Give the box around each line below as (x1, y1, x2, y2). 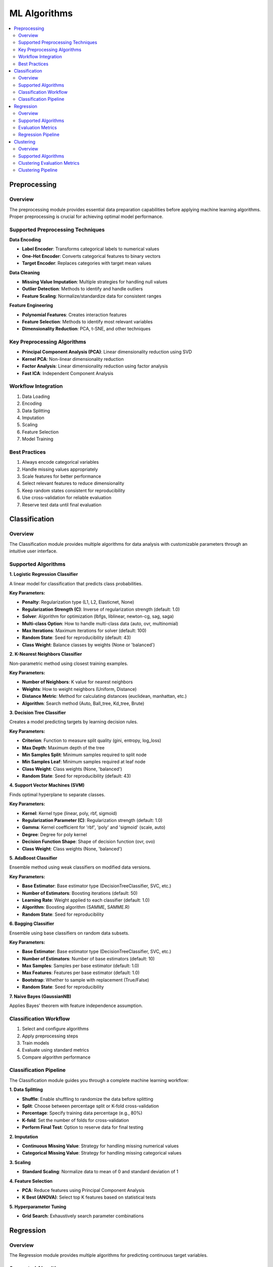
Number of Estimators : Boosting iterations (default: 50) (22, 890, 138, 896)
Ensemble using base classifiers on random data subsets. (9, 930, 129, 936)
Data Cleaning (9, 269, 40, 276)
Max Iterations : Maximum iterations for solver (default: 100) (22, 627, 147, 633)
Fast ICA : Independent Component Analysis (22, 370, 114, 376)
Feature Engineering (9, 302, 53, 309)
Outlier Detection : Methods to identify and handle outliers (22, 286, 143, 292)
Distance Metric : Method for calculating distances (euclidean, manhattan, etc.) (22, 693, 187, 699)
